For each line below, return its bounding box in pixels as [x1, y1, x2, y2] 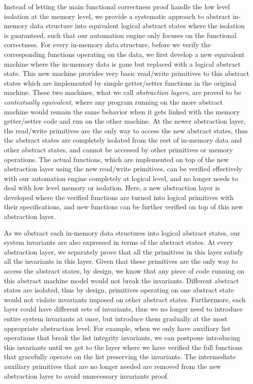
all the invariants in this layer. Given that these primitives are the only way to [4, 256, 238, 266]
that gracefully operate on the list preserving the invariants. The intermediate [4, 351, 236, 362]
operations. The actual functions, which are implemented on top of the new [4, 154, 229, 164]
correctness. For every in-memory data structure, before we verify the [4, 39, 211, 50]
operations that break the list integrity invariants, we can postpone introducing [4, 332, 240, 343]
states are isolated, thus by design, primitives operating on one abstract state [4, 285, 234, 295]
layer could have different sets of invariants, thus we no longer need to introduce [4, 304, 243, 314]
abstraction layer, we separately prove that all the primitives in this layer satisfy [4, 246, 243, 256]
